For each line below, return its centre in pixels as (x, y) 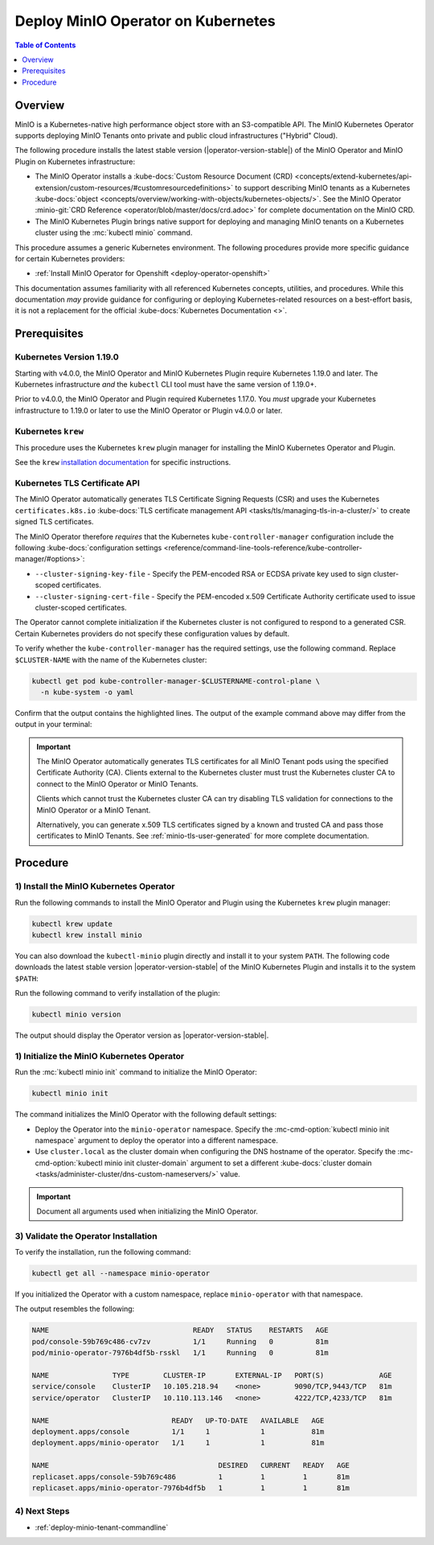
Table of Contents (45, 45)
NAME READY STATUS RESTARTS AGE (180, 1330)
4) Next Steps (42, 1511)
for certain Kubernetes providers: (70, 258)
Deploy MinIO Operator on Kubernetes (145, 21)
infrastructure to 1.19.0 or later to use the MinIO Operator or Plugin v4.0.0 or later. (149, 410)
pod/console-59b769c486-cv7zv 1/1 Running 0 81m (180, 1342)
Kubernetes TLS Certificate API (78, 483)
